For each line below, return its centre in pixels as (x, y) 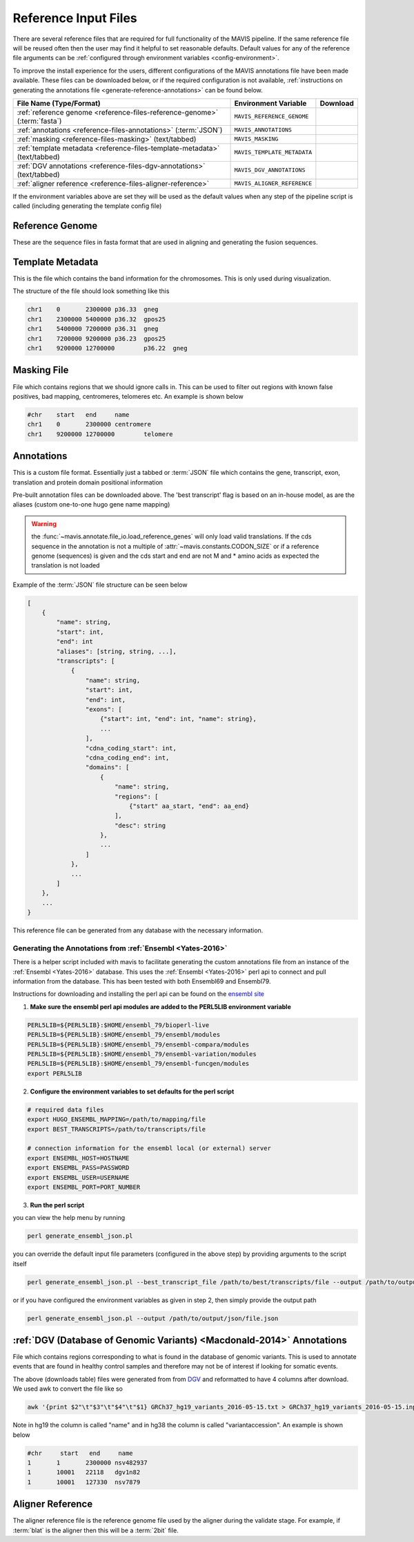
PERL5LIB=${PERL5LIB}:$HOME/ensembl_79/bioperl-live (118, 1025)
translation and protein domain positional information (88, 482)
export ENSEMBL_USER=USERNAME (78, 1177)
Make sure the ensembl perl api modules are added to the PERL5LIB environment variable (160, 1006)
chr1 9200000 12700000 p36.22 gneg (107, 348)
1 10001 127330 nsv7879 (84, 1482)
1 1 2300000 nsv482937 (87, 1463)
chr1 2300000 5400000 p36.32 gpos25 (96, 319)
